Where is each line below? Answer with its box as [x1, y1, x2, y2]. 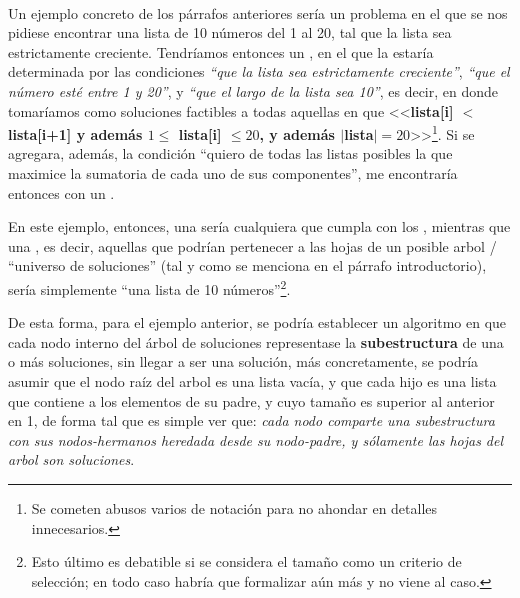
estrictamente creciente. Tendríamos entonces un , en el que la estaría [8, 41, 434, 62]
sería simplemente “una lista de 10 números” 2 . [8, 275, 291, 299]
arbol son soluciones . [8, 449, 135, 470]
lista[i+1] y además [8, 123, 143, 144]
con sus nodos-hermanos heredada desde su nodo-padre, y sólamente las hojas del [8, 429, 504, 450]
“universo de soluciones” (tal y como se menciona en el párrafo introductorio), [8, 255, 487, 276]
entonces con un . [8, 182, 115, 203]
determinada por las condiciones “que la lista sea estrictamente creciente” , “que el [8, 61, 510, 82]
